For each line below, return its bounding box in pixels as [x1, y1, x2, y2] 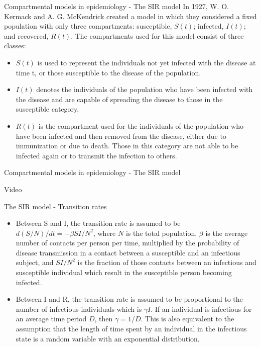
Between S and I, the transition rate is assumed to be [16, 218, 181, 228]
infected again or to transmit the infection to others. [16, 150, 177, 160]
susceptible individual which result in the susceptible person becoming [16, 267, 232, 278]
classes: [4, 40, 26, 51]
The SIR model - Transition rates [4, 201, 107, 211]
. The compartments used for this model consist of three [71, 30, 244, 41]
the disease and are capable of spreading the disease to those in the [16, 94, 223, 104]
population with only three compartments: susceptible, [4, 21, 172, 31]
